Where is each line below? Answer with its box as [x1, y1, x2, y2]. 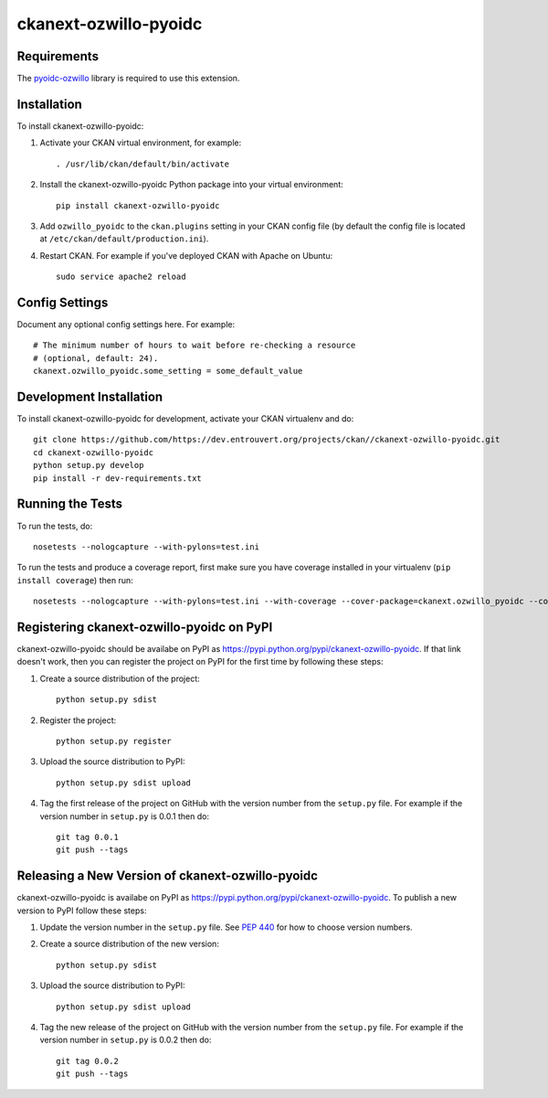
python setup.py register [56, 736, 173, 746]
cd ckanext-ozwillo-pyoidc [33, 447, 154, 457]
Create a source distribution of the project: [39, 673, 200, 684]
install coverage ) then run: [16, 574, 133, 585]
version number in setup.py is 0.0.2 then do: [39, 1034, 212, 1046]
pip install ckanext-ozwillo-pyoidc [56, 200, 220, 210]
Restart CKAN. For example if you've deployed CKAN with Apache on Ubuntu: [39, 250, 333, 261]
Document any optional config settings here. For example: [16, 319, 236, 329]
